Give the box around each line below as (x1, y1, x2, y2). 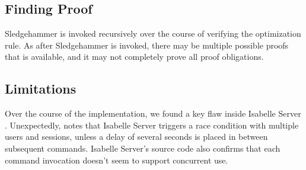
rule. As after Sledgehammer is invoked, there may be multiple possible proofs (5, 39, 289, 51)
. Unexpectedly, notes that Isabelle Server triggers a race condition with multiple (5, 118, 299, 131)
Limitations (5, 79, 76, 98)
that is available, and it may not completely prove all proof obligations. (5, 50, 264, 63)
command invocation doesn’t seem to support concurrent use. (5, 153, 228, 166)
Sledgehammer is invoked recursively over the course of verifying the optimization (5, 27, 301, 40)
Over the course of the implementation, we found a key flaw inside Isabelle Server (5, 107, 301, 120)
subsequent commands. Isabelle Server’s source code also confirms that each (5, 142, 280, 154)
